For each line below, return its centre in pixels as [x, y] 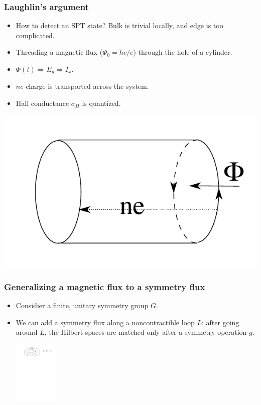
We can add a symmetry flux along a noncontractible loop [105, 322]
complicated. [35, 35]
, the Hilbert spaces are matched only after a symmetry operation [146, 332]
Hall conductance [42, 103]
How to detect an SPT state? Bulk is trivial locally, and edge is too [119, 25]
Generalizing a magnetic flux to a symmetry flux [105, 286]
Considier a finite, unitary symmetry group [82, 305]
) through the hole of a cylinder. [183, 52]
